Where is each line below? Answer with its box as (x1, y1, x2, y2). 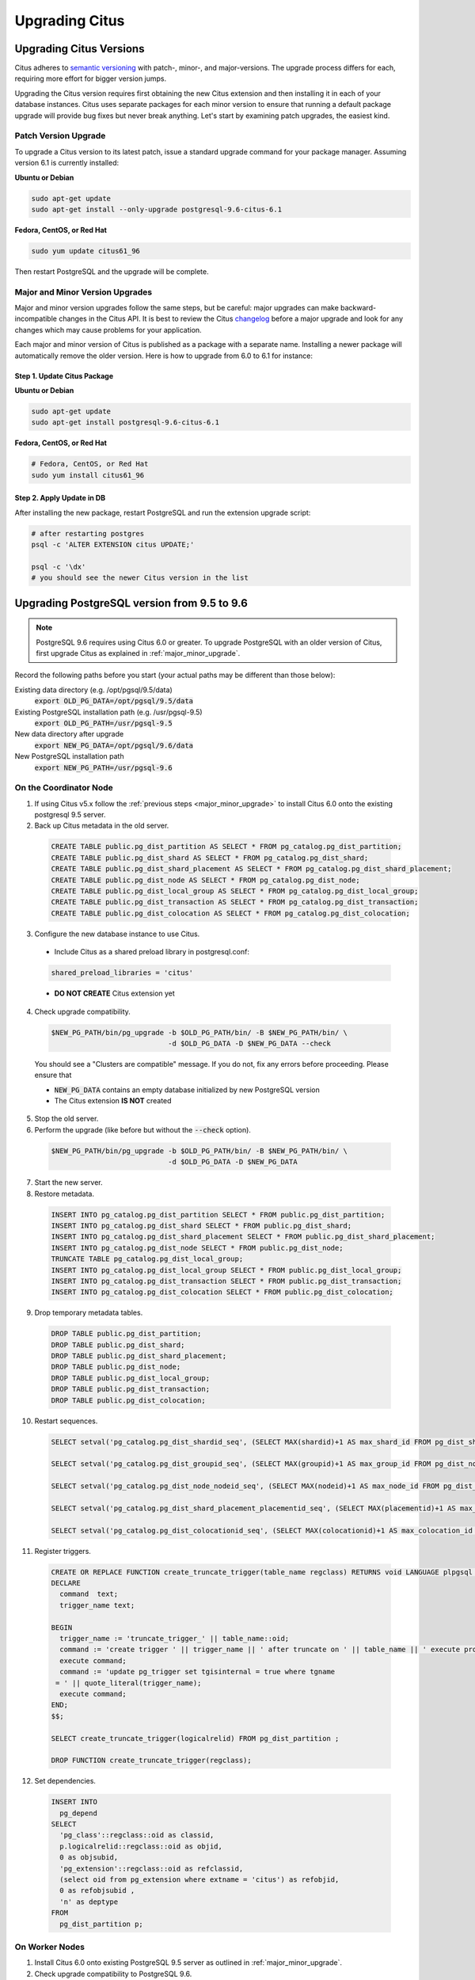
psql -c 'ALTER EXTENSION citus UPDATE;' (31, 540, 195, 550)
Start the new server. (34, 1178, 103, 1187)
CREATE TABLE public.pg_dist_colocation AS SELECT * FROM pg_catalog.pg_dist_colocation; (51, 908, 411, 918)
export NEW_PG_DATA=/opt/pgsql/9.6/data (34, 741, 194, 750)
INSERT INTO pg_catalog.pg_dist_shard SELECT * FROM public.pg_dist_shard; (51, 1220, 352, 1230)
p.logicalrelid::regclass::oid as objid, (59, 1841, 223, 1851)
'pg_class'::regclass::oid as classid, (59, 1830, 215, 1840)
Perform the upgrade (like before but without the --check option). (34, 1125, 251, 1134)
